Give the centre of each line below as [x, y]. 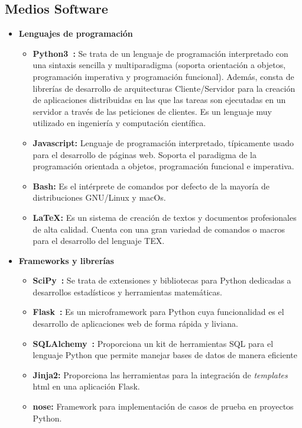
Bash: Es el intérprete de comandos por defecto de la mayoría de [151, 186]
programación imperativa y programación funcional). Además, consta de [163, 76]
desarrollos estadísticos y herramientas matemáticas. [127, 292]
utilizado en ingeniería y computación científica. [119, 123]
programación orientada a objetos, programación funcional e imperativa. [163, 166]
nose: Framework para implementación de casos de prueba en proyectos [163, 406]
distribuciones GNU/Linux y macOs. [99, 197]
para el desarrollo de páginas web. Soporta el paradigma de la [144, 154]
